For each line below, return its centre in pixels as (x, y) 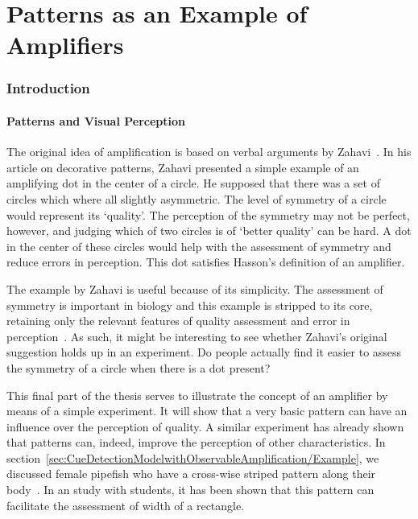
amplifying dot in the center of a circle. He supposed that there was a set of (193, 183)
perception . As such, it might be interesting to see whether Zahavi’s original (197, 336)
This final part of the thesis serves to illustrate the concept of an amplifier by (197, 395)
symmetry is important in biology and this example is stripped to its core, (190, 305)
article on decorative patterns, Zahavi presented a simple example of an (183, 167)
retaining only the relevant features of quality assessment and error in (178, 321)
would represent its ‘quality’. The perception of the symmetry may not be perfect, (208, 214)
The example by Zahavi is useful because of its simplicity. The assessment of (195, 288)
